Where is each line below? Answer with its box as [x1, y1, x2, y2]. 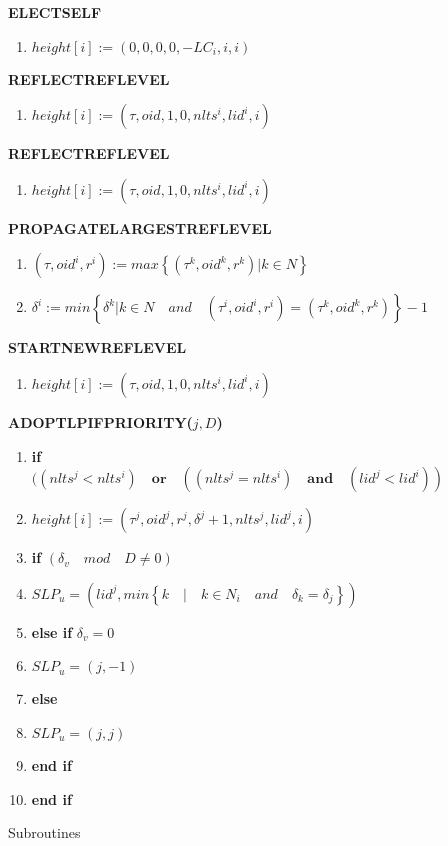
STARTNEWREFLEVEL [8, 337, 187, 358]
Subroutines [8, 822, 81, 843]
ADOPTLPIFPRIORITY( [8, 411, 193, 432]
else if [31, 621, 73, 642]
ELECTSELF [8, 2, 102, 22]
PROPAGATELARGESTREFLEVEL [8, 217, 272, 238]
